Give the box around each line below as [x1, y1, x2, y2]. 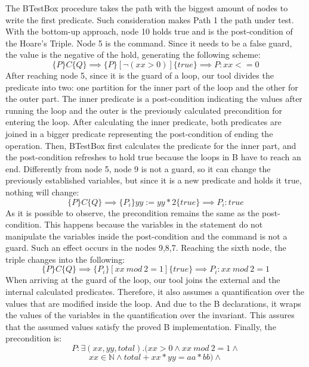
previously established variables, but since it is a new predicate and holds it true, [5, 174, 302, 186]
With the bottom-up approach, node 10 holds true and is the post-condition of [5, 25, 293, 38]
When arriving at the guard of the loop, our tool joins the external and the [5, 273, 280, 286]
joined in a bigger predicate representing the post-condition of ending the [5, 127, 273, 139]
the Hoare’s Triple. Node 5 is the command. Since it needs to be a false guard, [5, 36, 292, 49]
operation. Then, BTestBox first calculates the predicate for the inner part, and [5, 139, 296, 151]
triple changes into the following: [5, 253, 125, 265]
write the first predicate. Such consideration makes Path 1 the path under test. [5, 13, 294, 26]
